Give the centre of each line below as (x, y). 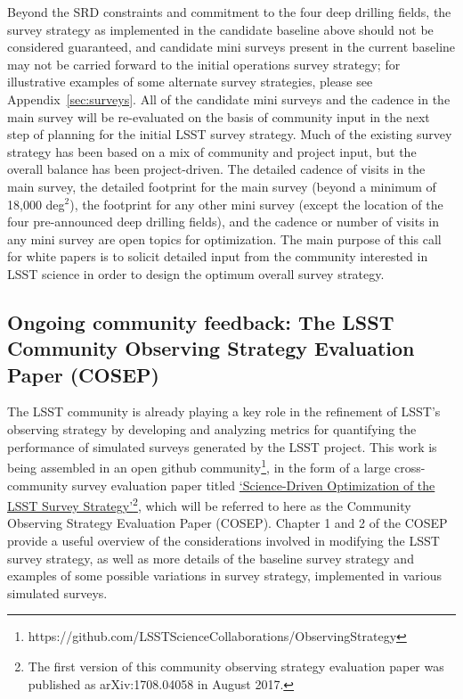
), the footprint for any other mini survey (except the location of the (256, 204)
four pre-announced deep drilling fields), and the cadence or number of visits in (223, 222)
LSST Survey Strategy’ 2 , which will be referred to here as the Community (209, 504)
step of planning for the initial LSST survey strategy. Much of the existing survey (230, 134)
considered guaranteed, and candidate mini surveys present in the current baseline (231, 47)
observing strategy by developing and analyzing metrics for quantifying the (212, 429)
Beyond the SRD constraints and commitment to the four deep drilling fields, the (229, 12)
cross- (410, 467)
